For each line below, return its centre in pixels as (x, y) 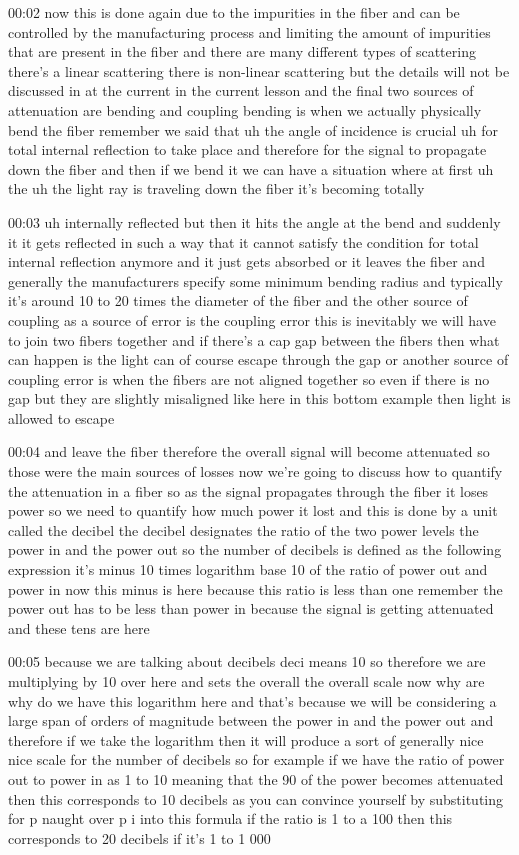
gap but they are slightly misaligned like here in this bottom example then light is (259, 398)
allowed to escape (61, 417)
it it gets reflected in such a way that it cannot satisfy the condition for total (243, 241)
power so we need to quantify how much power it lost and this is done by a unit (253, 510)
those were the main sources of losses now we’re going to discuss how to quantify (255, 471)
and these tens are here (79, 627)
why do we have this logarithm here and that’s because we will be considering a (252, 700)
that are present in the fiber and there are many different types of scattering (242, 51)
